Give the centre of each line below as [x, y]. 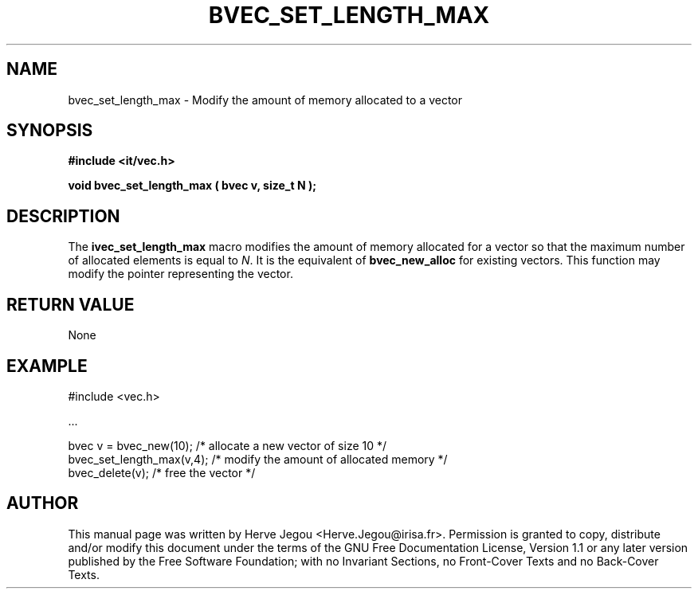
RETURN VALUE [71, 304]
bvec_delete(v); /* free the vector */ [162, 472]
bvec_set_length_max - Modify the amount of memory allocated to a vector [265, 100]
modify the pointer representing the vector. [180, 274]
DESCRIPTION [63, 216]
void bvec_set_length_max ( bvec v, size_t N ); [192, 186]
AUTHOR [43, 503]
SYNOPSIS [50, 131]
